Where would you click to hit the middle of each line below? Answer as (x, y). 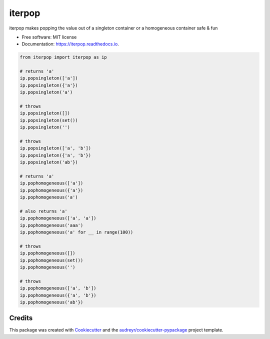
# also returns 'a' (43, 211)
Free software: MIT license (49, 37)
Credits (21, 318)
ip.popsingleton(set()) (49, 120)
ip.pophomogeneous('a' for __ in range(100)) (76, 232)
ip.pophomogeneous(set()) (51, 260)
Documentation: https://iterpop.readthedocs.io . (70, 44)
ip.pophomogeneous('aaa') (51, 225)
